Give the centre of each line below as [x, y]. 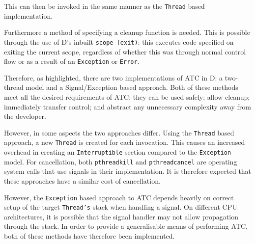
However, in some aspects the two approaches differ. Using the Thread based [119, 132]
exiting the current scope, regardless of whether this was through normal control [125, 51]
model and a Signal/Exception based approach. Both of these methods [132, 87]
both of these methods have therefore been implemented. [89, 236]
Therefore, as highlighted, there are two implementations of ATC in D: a [113, 77]
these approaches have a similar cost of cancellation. [82, 180]
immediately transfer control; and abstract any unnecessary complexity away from [127, 106]
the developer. [25, 116]
